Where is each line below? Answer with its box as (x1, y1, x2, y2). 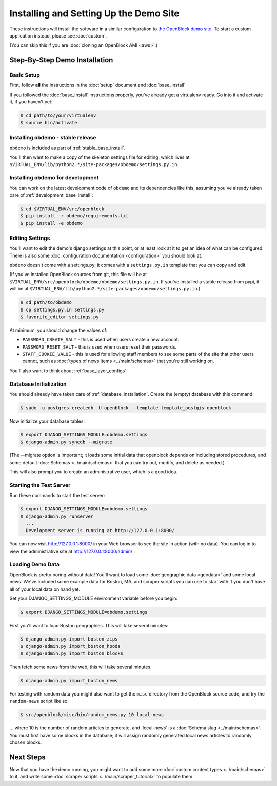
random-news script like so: (9, 698, 69, 704)
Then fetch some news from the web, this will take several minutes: (9, 664, 152, 670)
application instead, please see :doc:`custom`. (9, 32, 107, 39)
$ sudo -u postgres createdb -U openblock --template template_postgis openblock (20, 405, 232, 411)
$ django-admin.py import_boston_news (20, 678, 118, 683)
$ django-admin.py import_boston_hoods (20, 643, 121, 649)
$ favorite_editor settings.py (20, 314, 100, 320)
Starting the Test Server (9, 481, 71, 488)
